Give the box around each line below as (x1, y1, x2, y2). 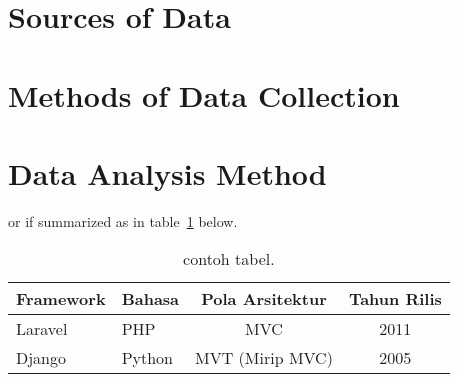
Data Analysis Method (8, 152, 327, 193)
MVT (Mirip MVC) (195, 346, 333, 370)
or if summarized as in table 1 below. (8, 210, 238, 231)
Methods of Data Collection (8, 74, 400, 115)
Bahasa (121, 287, 180, 311)
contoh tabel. (183, 247, 275, 271)
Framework (16, 287, 106, 311)
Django (16, 346, 67, 370)
